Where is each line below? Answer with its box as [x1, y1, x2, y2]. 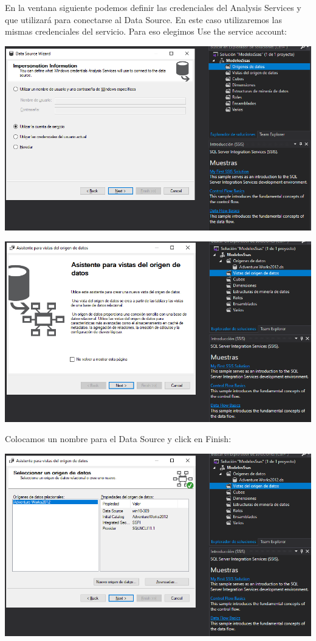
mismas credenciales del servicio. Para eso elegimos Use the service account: [5, 25, 287, 38]
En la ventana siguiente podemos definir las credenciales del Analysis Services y [5, 1, 301, 13]
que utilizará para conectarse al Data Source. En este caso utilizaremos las [5, 13, 282, 26]
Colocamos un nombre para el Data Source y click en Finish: [5, 432, 232, 445]
